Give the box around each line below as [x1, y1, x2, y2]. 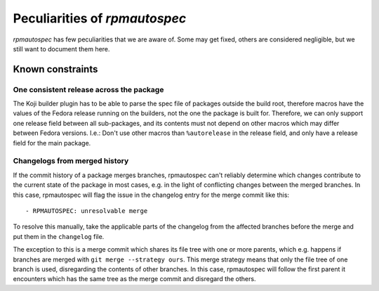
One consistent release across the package [13, 84, 164, 94]
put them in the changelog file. [13, 232, 105, 240]
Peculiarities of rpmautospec [13, 11, 187, 26]
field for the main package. [13, 138, 91, 147]
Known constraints [13, 63, 98, 75]
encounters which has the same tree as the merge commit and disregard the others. [13, 275, 256, 283]
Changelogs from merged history [13, 156, 129, 166]
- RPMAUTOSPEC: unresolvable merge [25, 207, 148, 214]
